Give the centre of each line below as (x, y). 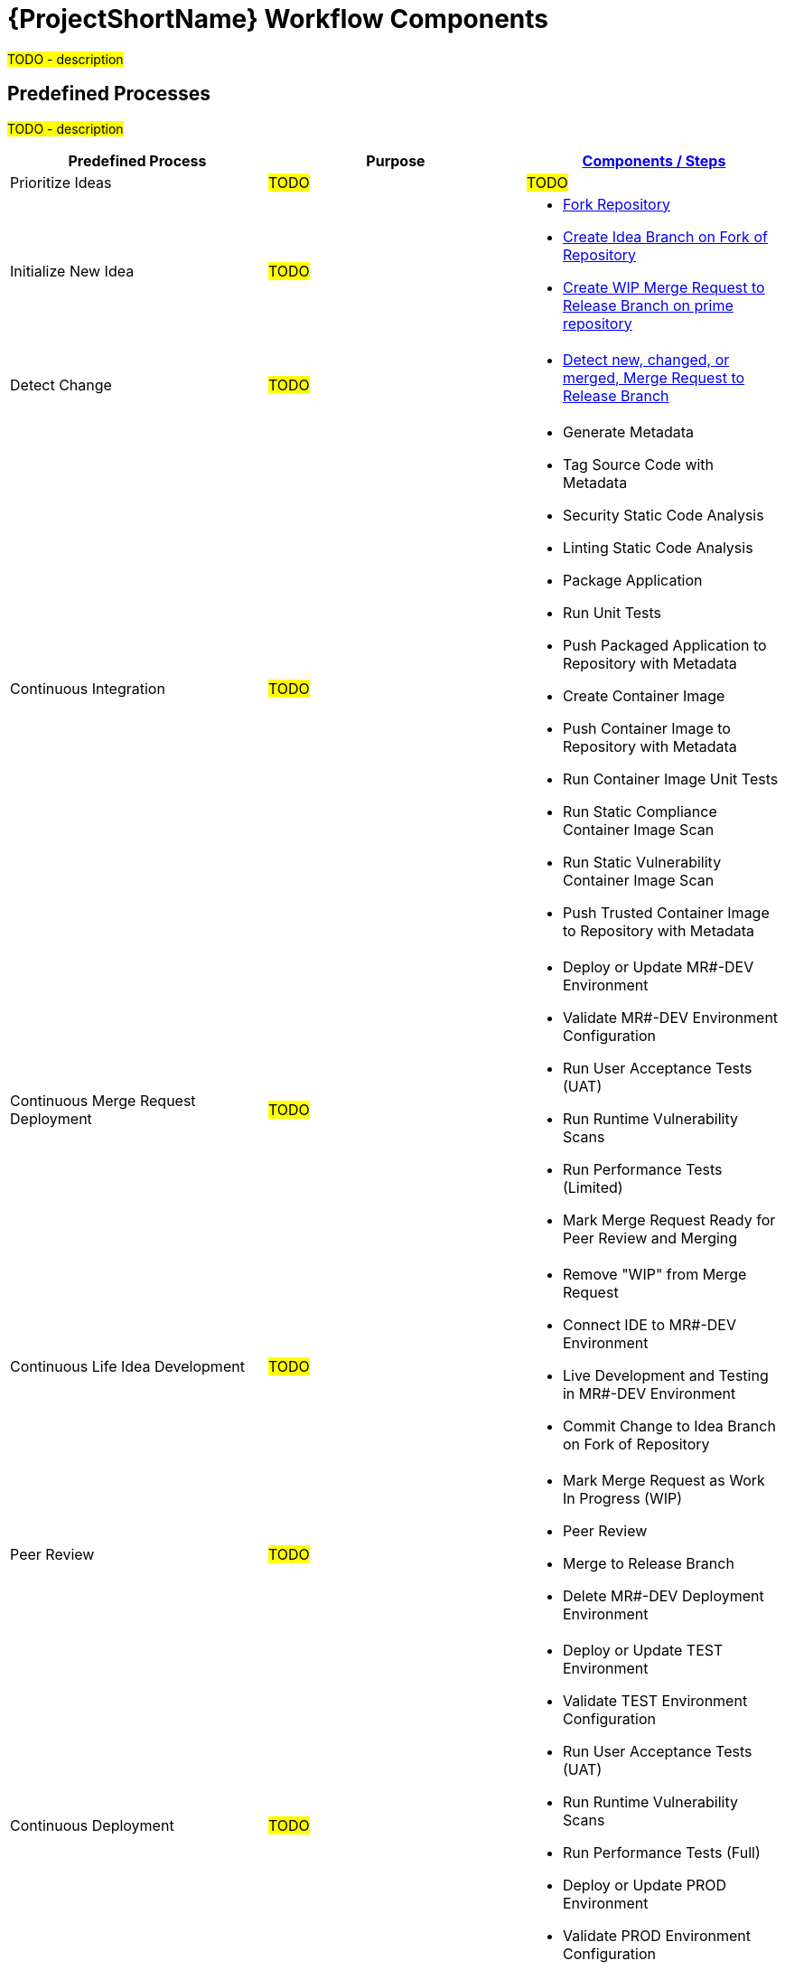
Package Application (632, 580)
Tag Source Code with (638, 464)
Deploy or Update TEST (643, 1650)
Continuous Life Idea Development (127, 1366)
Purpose (396, 160)
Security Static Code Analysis (663, 515)
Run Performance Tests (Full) (661, 1852)
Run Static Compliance (640, 811)
